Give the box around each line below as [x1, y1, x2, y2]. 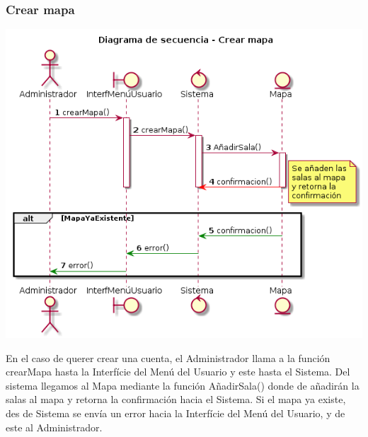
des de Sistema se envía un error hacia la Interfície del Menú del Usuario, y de [6, 405, 345, 420]
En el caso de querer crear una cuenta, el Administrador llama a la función [6, 350, 330, 365]
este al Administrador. [6, 419, 103, 434]
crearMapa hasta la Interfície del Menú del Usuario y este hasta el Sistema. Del [6, 364, 350, 379]
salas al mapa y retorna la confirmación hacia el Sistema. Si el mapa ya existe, [6, 392, 346, 407]
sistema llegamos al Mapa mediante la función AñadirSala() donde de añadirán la [6, 378, 360, 392]
